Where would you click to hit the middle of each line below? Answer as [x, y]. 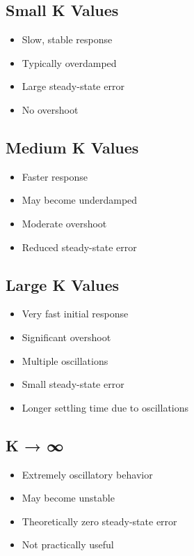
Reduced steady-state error [79, 247]
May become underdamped [80, 200]
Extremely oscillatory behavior [87, 474]
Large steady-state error [73, 86]
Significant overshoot [66, 337]
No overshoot [50, 109]
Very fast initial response [75, 314]
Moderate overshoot [64, 223]
